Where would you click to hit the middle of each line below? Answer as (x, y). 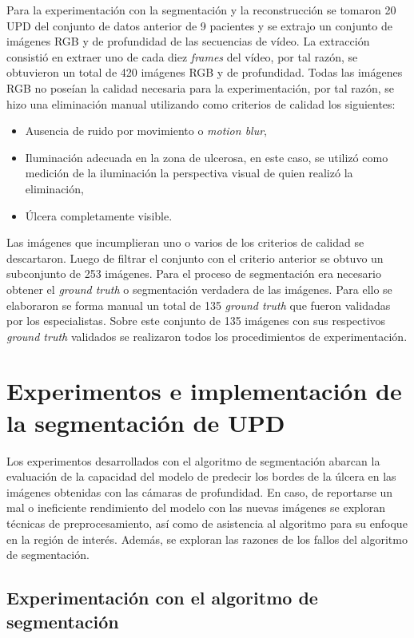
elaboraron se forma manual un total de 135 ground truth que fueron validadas (199, 305)
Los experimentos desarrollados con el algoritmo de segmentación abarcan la (193, 460)
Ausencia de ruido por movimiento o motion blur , (146, 131)
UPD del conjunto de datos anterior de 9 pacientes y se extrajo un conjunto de (199, 25)
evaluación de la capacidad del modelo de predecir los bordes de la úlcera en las (201, 476)
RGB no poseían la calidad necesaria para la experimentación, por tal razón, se (201, 87)
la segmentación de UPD (146, 422)
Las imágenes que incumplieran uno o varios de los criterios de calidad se (185, 242)
